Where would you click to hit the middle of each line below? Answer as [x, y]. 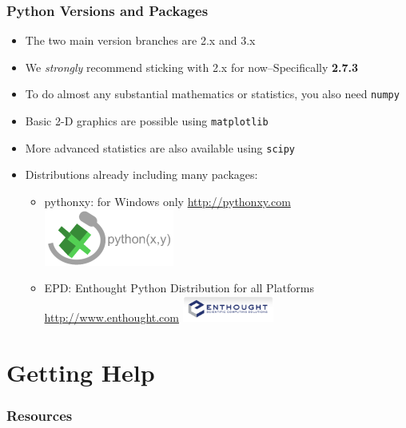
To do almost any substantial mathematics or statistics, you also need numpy [212, 94]
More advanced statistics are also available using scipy [160, 147]
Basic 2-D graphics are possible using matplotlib [147, 121]
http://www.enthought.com [111, 317]
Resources [40, 416]
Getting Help [81, 372]
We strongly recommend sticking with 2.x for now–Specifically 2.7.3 [192, 67]
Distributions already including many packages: [141, 174]
